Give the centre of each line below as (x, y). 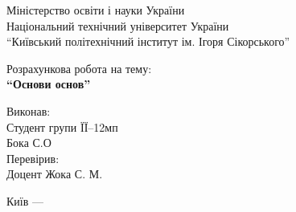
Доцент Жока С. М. (55, 174)
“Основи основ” (49, 84)
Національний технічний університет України (118, 25)
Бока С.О (29, 143)
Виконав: (29, 110)
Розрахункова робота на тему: (79, 68)
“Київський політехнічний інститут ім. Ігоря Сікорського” (148, 41)
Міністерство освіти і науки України (96, 10)
